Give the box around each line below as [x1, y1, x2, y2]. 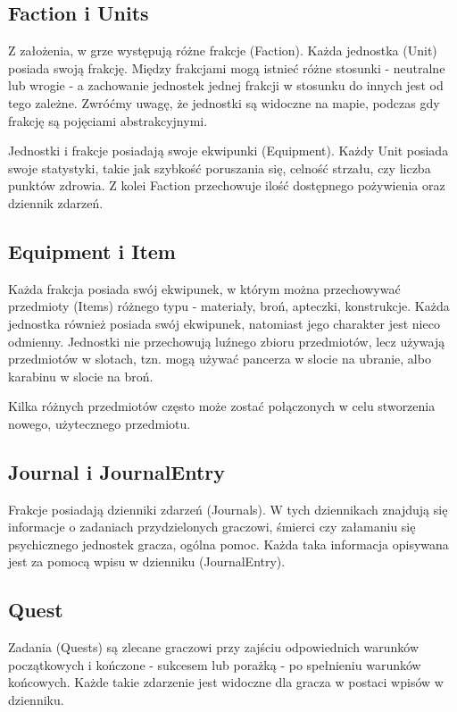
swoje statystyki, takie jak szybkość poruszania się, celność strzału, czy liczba [8, 158, 431, 177]
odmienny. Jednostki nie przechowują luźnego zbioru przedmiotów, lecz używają [8, 331, 445, 350]
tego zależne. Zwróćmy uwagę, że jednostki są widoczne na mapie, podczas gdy [8, 93, 440, 112]
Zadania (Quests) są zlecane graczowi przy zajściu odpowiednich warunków [8, 638, 420, 657]
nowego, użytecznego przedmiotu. [8, 414, 191, 432]
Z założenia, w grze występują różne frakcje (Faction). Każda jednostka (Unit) [8, 41, 437, 60]
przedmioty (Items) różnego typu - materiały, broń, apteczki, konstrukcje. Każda [8, 297, 450, 315]
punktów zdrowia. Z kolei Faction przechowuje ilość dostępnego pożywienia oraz [8, 176, 445, 195]
